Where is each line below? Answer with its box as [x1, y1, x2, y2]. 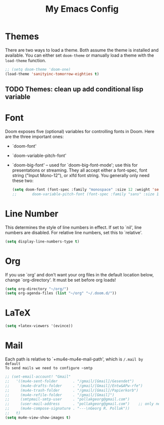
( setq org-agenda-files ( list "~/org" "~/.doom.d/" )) [5, 291, 117, 296]
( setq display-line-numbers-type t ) [5, 239, 80, 244]
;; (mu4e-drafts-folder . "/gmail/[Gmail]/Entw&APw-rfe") [5, 383, 143, 388]
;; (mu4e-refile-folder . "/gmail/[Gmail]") [5, 392, 115, 397]
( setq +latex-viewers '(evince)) [5, 324, 73, 329]
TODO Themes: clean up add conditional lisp [5, 85, 143, 93]
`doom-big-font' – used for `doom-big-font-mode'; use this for [12, 162, 138, 168]
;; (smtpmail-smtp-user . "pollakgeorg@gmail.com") [5, 397, 130, 402]
